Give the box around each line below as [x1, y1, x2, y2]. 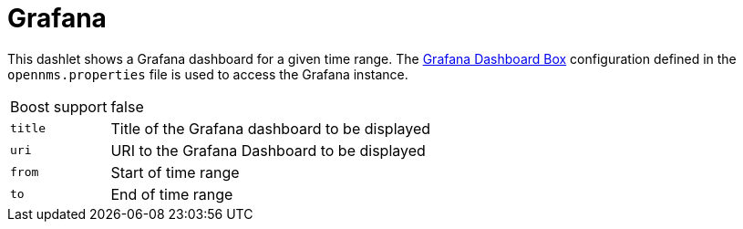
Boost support [10, 97, 108, 116]
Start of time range [110, 162, 240, 182]
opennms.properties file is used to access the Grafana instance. [7, 66, 408, 82]
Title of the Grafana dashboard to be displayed [110, 119, 431, 138]
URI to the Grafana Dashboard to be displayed [110, 141, 426, 160]
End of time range [110, 184, 233, 203]
